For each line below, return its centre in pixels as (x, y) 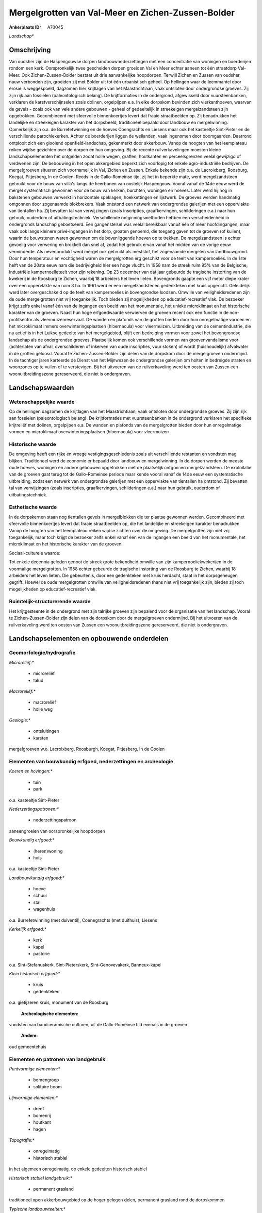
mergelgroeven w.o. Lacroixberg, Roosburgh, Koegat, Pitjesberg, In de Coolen (87, 749)
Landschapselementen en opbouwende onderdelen (89, 639)
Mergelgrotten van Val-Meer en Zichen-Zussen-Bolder (122, 13)
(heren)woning (48, 851)
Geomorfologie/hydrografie (42, 653)
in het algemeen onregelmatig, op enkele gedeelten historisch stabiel (78, 1169)
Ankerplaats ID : (25, 27)
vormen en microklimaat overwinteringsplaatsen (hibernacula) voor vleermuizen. (90, 432)
